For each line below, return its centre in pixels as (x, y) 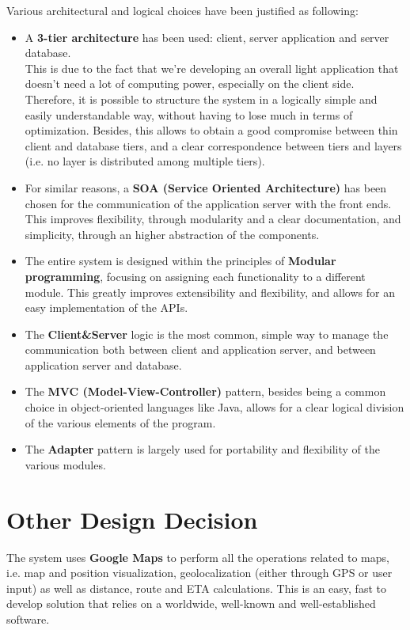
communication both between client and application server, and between (200, 349)
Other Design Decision (132, 519)
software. (28, 619)
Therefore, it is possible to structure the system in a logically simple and (201, 99)
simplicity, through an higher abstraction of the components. (172, 234)
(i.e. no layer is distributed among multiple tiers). (145, 161)
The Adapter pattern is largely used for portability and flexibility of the (202, 449)
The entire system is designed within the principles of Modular (180, 261)
